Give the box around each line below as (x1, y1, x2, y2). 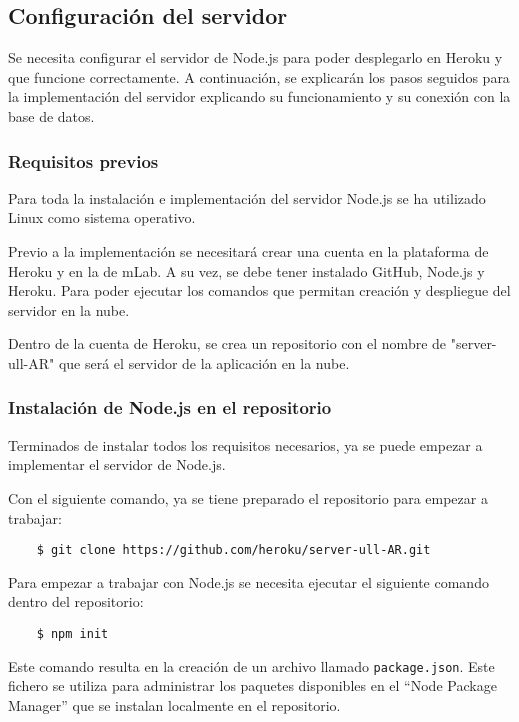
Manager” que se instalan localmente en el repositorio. (8, 694, 341, 715)
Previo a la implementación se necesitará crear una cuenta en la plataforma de (8, 240, 489, 261)
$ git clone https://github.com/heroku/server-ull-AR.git (36, 543, 431, 558)
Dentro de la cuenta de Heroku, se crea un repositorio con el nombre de (8, 333, 447, 354)
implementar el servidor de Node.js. (8, 454, 226, 475)
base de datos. (8, 105, 95, 126)
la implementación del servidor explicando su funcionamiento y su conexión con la (8, 86, 511, 107)
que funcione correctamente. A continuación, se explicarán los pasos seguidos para (8, 66, 510, 87)
